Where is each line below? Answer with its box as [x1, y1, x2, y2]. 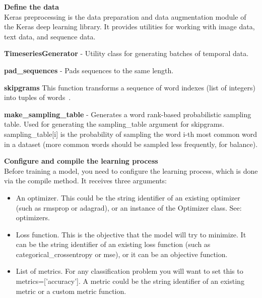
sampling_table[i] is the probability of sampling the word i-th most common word [4, 128, 257, 139]
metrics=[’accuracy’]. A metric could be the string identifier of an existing [16, 276, 244, 286]
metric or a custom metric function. [16, 285, 126, 296]
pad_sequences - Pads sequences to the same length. [4, 65, 174, 75]
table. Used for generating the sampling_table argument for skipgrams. [4, 119, 224, 129]
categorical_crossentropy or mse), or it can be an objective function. [16, 249, 228, 259]
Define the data [4, 2, 59, 12]
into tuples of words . [4, 92, 71, 103]
